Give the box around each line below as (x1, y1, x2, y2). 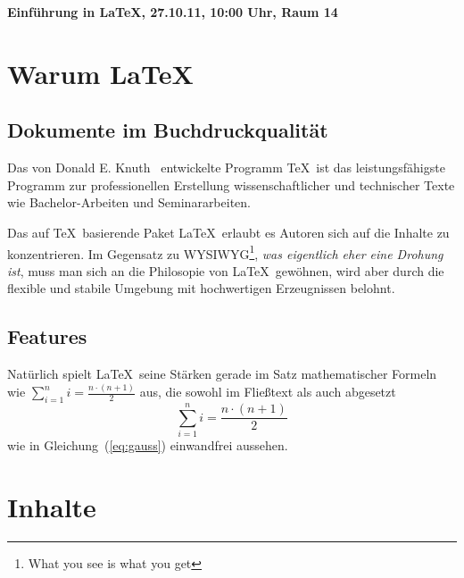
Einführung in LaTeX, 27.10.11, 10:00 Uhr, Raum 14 (7, 3, 338, 21)
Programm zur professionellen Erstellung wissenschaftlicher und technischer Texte (7, 175, 455, 194)
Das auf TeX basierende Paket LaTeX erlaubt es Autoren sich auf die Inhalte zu (7, 222, 450, 241)
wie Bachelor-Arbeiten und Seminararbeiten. (7, 193, 251, 212)
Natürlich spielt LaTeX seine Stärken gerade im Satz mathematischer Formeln (7, 364, 437, 383)
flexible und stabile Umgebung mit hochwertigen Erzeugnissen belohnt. (7, 279, 395, 297)
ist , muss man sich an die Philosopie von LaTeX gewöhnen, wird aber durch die (7, 261, 444, 280)
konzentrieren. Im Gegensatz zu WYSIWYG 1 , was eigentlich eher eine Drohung (7, 241, 443, 263)
